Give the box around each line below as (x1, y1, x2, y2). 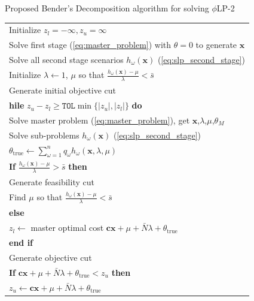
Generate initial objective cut (9, 84, 117, 97)
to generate (195, 38, 237, 51)
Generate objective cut (9, 251, 92, 263)
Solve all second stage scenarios (9, 53, 124, 66)
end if (9, 236, 33, 248)
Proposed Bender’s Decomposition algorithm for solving (5, 2, 209, 14)
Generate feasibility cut (9, 176, 94, 188)
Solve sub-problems (9, 128, 79, 141)
